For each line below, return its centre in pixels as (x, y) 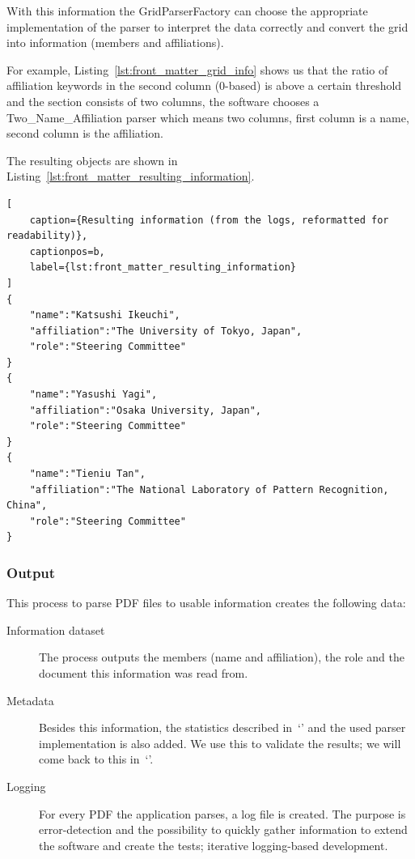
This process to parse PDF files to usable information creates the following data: (206, 603)
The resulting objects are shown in (92, 160)
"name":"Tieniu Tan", (87, 474)
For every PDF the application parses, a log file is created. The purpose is (222, 813)
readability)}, (47, 236)
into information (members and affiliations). (115, 43)
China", (27, 506)
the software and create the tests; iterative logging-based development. (214, 845)
